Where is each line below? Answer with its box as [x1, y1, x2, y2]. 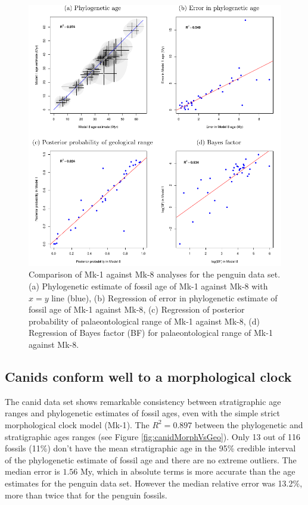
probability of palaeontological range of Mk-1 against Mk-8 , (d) [29, 314, 260, 327]
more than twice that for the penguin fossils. [5, 488, 167, 501]
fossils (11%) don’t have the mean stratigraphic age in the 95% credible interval [5, 442, 296, 454]
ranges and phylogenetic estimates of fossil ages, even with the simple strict [5, 407, 280, 419]
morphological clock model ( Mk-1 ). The [5, 418, 150, 431]
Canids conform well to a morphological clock [5, 367, 292, 385]
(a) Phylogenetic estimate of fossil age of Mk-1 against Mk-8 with [29, 280, 268, 292]
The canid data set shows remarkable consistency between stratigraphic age [5, 395, 281, 407]
